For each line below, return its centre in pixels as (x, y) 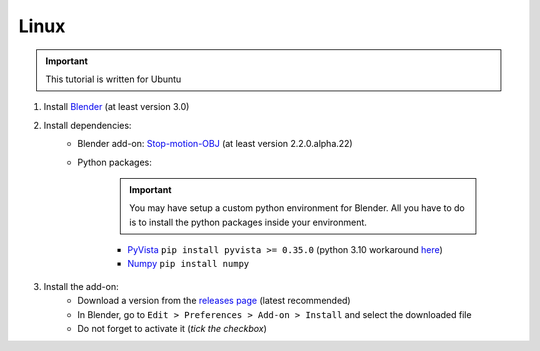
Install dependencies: (87, 125)
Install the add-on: (81, 286)
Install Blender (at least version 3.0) (116, 107)
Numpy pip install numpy (188, 264)
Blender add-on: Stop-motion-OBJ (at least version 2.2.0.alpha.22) (215, 144)
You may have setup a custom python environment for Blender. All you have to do (297, 208)
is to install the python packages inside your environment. (248, 222)
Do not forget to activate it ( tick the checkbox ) (172, 329)
